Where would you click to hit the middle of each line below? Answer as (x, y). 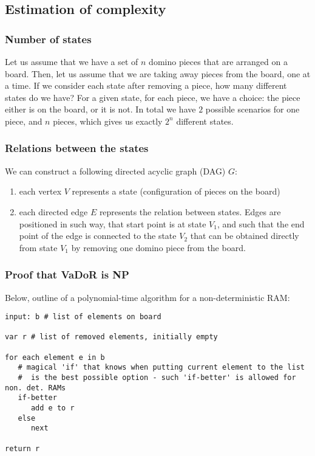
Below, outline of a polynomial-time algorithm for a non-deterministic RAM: (147, 297)
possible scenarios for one (252, 109)
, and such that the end (261, 223)
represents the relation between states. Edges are (190, 211)
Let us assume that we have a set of (72, 61)
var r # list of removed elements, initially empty (111, 337)
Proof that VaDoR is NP (67, 275)
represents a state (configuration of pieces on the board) (176, 191)
